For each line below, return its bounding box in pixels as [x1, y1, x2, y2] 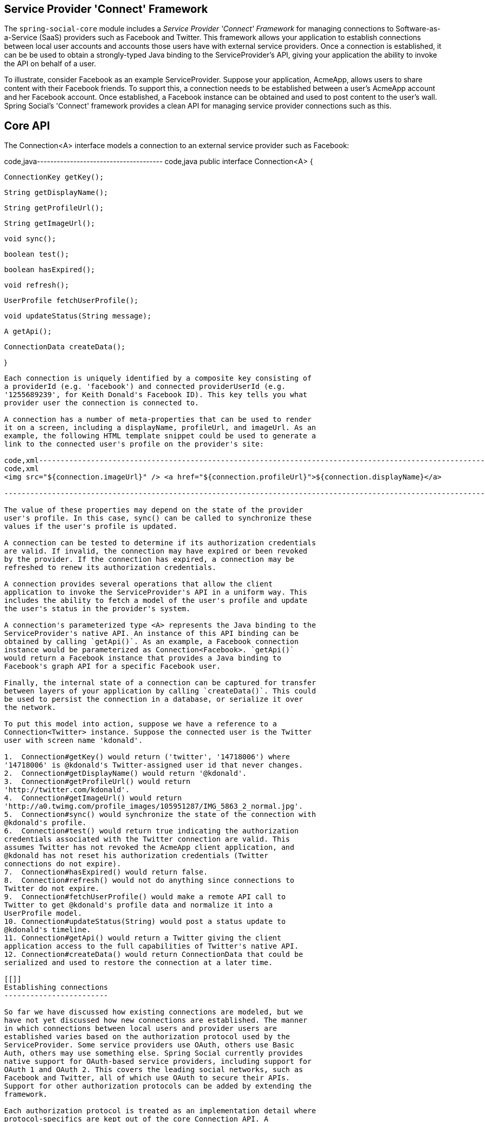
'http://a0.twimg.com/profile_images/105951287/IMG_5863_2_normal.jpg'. [4, 802, 303, 811]
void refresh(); [4, 281, 69, 290]
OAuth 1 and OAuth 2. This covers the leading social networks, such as [4, 1065, 303, 1074]
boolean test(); [4, 250, 69, 259]
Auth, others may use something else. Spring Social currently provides [4, 1049, 303, 1058]
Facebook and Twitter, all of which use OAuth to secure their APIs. [4, 1074, 290, 1082]
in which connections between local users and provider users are [4, 1024, 277, 1033]
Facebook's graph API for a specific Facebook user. [4, 662, 221, 671]
